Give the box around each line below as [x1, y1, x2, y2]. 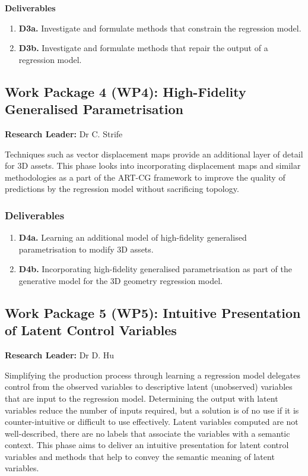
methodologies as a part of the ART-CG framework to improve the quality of [5, 171, 285, 183]
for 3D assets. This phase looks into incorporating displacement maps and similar [5, 159, 301, 172]
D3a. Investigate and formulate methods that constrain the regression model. [18, 21, 301, 34]
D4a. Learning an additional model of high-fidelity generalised [18, 231, 247, 244]
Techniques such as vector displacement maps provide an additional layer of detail [5, 147, 303, 160]
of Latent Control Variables [5, 321, 177, 339]
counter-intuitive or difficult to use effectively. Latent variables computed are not [5, 415, 299, 428]
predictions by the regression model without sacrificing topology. [5, 182, 239, 195]
